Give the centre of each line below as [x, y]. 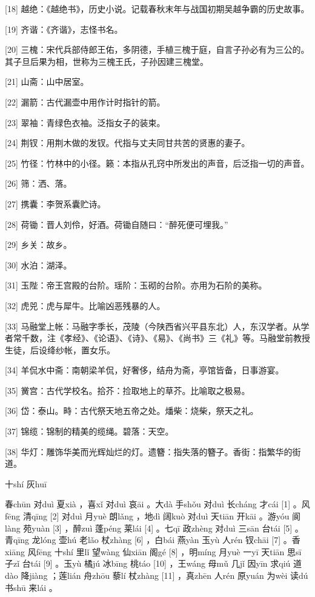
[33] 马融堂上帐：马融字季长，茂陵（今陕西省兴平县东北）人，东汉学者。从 [153, 326]
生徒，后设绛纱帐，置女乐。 [60, 349]
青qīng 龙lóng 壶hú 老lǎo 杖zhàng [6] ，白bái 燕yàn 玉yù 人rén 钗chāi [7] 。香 [153, 540]
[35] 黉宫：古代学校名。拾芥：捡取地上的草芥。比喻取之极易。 [128, 390]
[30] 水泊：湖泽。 [38, 265]
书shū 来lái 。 [31, 587]
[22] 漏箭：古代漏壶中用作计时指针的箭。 [85, 102]
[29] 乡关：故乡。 [38, 245]
